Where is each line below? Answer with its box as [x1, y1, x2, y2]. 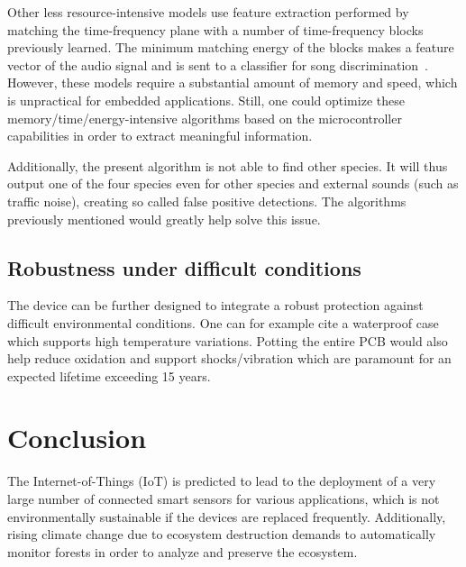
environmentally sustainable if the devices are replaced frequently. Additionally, [7, 507, 446, 526]
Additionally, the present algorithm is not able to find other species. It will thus [7, 156, 448, 175]
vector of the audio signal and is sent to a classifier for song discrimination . [7, 55, 428, 74]
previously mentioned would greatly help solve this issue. [7, 209, 321, 228]
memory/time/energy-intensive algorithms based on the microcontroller [7, 108, 402, 127]
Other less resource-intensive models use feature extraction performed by [7, 3, 409, 21]
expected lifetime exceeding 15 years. [7, 366, 211, 385]
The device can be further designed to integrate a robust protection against [7, 296, 424, 315]
